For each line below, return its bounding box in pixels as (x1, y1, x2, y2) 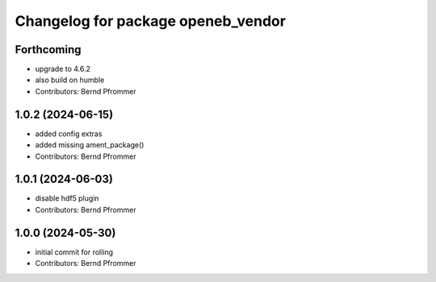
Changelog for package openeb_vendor (15, 12, 287, 30)
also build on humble (35, 75, 105, 85)
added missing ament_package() (35, 140, 145, 150)
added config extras (35, 129, 103, 139)
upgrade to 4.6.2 (35, 64, 91, 74)
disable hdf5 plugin (35, 193, 100, 203)
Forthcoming (15, 43, 82, 56)
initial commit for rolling (35, 247, 113, 257)
